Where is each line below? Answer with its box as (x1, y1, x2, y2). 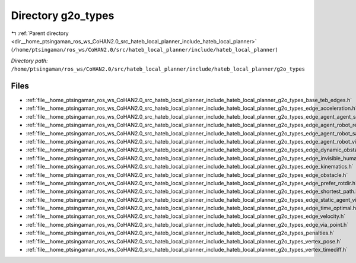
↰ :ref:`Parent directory (11, 30, 69, 37)
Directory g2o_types (11, 9, 115, 22)
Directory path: (11, 57, 48, 64)
